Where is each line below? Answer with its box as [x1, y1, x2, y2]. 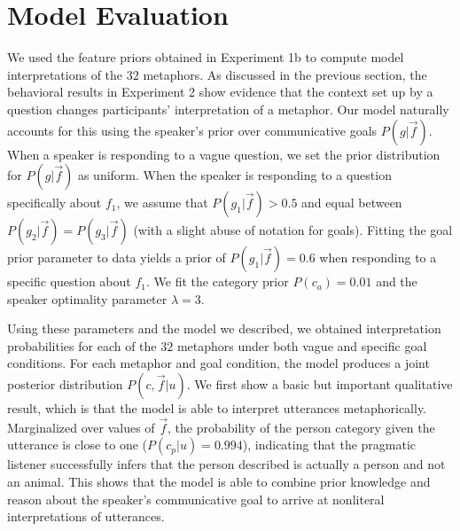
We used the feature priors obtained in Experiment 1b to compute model [7, 48, 404, 66]
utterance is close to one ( [7, 435, 148, 454]
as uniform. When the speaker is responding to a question [77, 166, 392, 184]
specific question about [7, 272, 131, 291]
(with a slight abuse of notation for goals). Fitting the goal [133, 221, 453, 239]
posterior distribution [7, 375, 123, 394]
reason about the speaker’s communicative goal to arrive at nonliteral [7, 489, 385, 508]
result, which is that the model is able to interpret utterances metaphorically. [7, 399, 427, 418]
